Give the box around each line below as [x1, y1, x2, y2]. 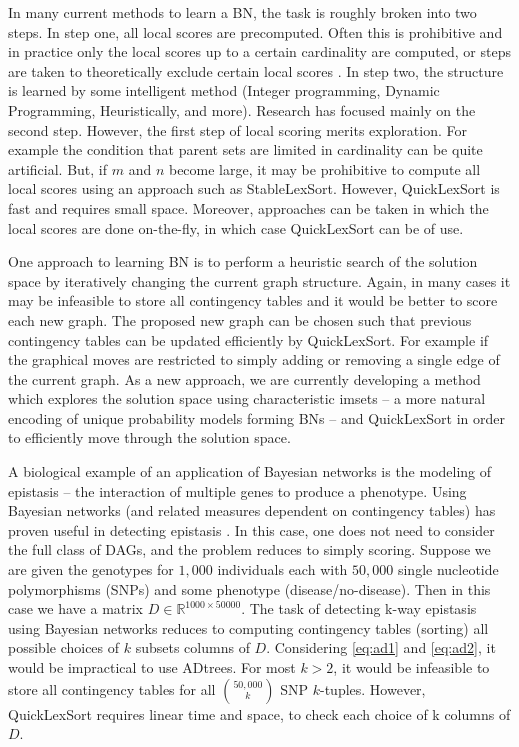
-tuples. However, [319, 678, 426, 699]
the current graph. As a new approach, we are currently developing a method [8, 368, 481, 389]
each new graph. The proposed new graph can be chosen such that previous [8, 309, 472, 330]
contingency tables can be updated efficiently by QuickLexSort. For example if [8, 329, 489, 350]
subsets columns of [135, 637, 250, 658]
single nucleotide [397, 559, 499, 580]
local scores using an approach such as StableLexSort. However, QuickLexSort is [8, 178, 500, 199]
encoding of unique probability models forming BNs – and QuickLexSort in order [8, 407, 506, 428]
